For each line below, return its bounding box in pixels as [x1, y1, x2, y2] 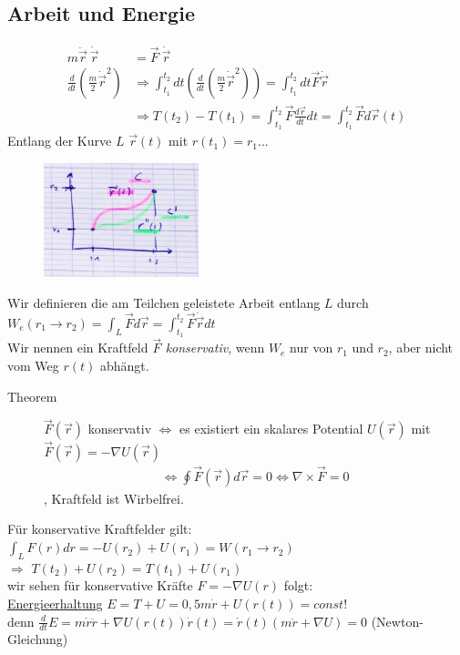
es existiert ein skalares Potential [179, 419, 363, 438]
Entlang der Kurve [7, 131, 112, 150]
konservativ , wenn [165, 338, 265, 357]
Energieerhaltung [7, 594, 103, 613]
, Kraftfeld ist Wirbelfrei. [44, 488, 184, 507]
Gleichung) [7, 629, 68, 649]
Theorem [7, 386, 57, 405]
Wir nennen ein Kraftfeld [7, 338, 148, 357]
